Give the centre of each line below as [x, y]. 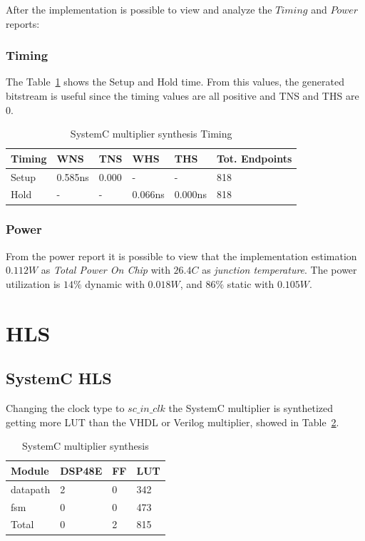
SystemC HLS [59, 378]
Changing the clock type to [65, 408]
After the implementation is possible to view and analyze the [139, 9]
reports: [23, 23]
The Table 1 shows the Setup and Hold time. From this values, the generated [175, 82]
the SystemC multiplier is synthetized [251, 408]
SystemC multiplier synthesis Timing [151, 134]
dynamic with [115, 283]
